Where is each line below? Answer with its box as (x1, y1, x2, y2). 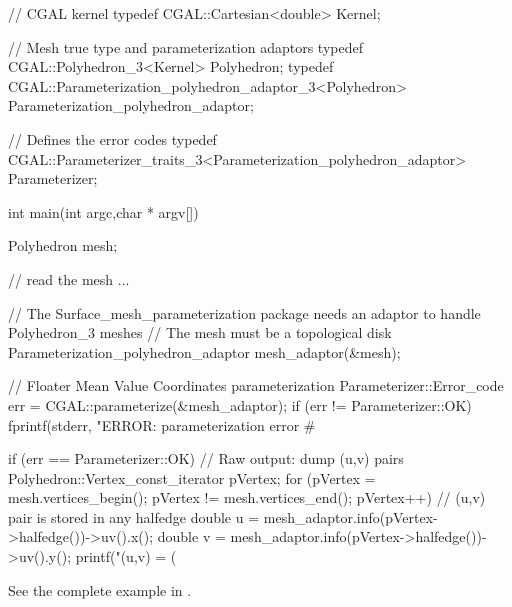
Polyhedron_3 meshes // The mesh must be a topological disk (8, 322, 392, 343)
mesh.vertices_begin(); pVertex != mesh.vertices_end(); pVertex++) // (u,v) (8, 487, 486, 508)
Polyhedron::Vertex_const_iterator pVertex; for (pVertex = (8, 467, 376, 488)
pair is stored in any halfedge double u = (8, 506, 260, 527)
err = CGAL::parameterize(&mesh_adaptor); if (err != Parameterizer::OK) (8, 394, 472, 415)
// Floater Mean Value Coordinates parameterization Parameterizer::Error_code (8, 375, 504, 396)
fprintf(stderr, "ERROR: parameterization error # (8, 414, 316, 435)
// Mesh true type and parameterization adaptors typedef (8, 36, 363, 57)
